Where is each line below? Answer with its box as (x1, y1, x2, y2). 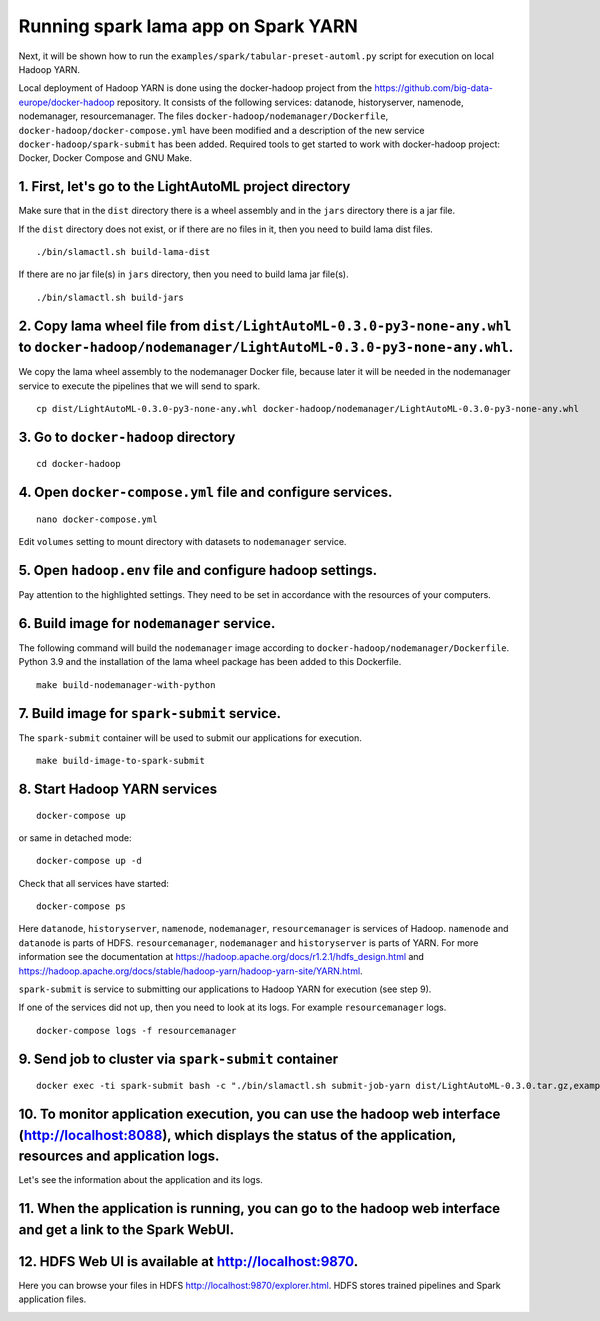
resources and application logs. (18, 1148, 220, 1165)
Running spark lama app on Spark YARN (18, 15, 359, 37)
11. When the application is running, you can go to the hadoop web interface (18, 1200, 501, 1217)
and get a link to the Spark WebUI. (18, 1221, 235, 1238)
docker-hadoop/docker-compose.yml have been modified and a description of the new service (18, 124, 425, 136)
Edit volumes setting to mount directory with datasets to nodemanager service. (18, 536, 347, 548)
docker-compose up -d (36, 855, 142, 867)
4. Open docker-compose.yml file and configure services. (18, 484, 393, 501)
